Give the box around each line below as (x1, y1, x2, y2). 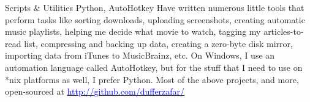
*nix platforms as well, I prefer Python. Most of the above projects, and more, (5, 73, 299, 86)
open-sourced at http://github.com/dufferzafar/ (5, 85, 185, 98)
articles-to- (263, 25, 304, 38)
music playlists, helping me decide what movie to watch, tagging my (5, 25, 261, 38)
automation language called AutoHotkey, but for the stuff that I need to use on (5, 60, 303, 73)
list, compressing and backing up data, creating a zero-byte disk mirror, (24, 37, 293, 49)
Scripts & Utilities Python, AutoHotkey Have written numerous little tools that (5, 1, 304, 13)
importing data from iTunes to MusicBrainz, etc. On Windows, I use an (5, 49, 275, 62)
